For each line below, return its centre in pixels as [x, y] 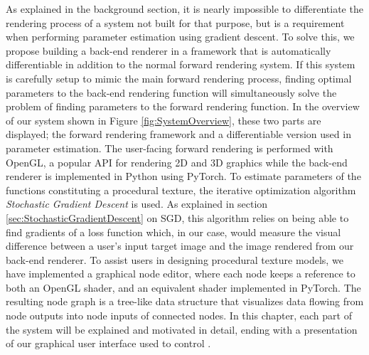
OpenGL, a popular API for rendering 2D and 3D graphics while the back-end [177, 162]
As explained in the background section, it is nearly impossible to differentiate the [184, 9]
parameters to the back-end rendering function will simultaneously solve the [171, 92]
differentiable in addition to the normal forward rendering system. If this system [181, 64]
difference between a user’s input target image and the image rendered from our [180, 246]
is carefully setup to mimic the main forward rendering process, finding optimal [179, 78]
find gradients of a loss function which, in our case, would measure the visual [173, 232]
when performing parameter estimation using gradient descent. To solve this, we [180, 37]
